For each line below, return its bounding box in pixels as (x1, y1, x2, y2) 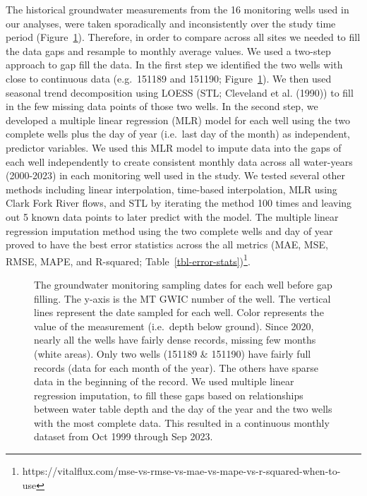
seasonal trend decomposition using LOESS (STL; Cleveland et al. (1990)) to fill (6, 85, 354, 99)
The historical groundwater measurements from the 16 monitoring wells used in (6, 2, 349, 16)
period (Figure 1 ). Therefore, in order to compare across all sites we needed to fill (6, 30, 361, 44)
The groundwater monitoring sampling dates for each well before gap (34, 277, 332, 291)
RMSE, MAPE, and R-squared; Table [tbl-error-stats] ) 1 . (6, 251, 251, 268)
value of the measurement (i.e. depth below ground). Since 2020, (34, 318, 314, 333)
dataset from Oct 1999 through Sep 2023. (34, 429, 213, 444)
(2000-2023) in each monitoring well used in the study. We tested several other (6, 168, 346, 183)
